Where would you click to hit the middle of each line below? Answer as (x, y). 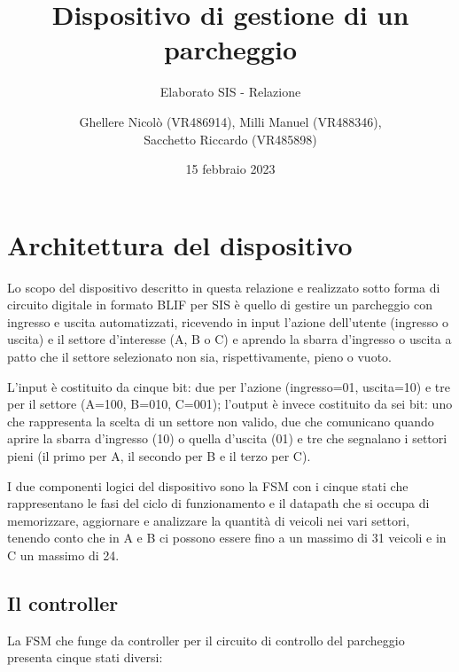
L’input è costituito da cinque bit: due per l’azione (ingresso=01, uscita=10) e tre (229, 386)
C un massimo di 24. (63, 555)
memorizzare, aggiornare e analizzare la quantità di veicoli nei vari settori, (209, 520)
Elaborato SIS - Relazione (230, 92)
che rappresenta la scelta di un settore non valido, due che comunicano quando (221, 421)
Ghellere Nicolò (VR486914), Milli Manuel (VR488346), (230, 121)
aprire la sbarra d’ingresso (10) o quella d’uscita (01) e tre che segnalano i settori (227, 438)
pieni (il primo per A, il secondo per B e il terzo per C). (159, 455)
